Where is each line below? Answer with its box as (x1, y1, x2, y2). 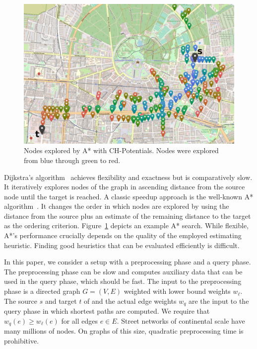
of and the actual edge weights (84, 295, 177, 306)
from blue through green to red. (24, 155, 121, 165)
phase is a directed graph (4, 286, 80, 296)
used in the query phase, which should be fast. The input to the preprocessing (4, 276, 242, 286)
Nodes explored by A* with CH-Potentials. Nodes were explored (24, 145, 219, 156)
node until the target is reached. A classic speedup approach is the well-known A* (4, 191, 254, 201)
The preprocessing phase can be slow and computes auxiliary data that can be (4, 266, 243, 276)
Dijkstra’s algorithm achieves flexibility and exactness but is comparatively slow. (4, 172, 253, 182)
